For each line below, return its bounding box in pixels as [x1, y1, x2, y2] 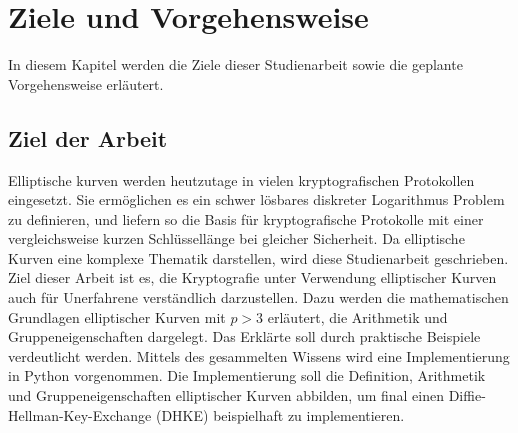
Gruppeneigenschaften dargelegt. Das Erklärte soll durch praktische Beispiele [8, 326, 481, 347]
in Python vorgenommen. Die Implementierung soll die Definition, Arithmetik [8, 365, 486, 386]
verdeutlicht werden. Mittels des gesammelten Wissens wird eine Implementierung [8, 345, 510, 366]
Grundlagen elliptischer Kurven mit [8, 306, 226, 327]
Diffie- [448, 385, 486, 406]
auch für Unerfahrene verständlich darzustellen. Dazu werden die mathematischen [8, 287, 509, 308]
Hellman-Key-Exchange [8, 404, 152, 425]
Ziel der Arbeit [8, 122, 168, 153]
